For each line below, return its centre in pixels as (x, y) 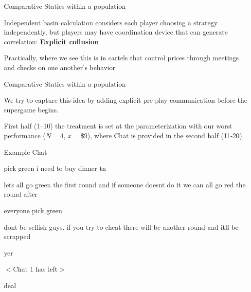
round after (21, 194)
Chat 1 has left (35, 269)
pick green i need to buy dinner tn (55, 168)
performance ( (25, 135)
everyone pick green (33, 210)
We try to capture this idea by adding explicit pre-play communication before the (125, 100)
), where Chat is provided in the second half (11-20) (165, 135)
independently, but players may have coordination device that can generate (116, 32)
